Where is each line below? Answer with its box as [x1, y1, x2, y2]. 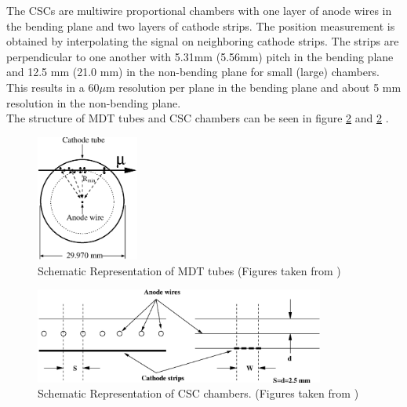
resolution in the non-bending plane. [6, 94, 181, 111]
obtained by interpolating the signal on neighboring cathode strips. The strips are [6, 33, 399, 49]
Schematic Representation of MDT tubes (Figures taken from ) [38, 262, 341, 278]
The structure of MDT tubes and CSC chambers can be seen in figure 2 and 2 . [6, 110, 389, 126]
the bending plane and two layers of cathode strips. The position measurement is [6, 17, 395, 34]
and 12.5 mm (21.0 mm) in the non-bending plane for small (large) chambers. [6, 64, 380, 80]
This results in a [6, 78, 85, 95]
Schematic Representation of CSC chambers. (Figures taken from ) [38, 385, 359, 402]
